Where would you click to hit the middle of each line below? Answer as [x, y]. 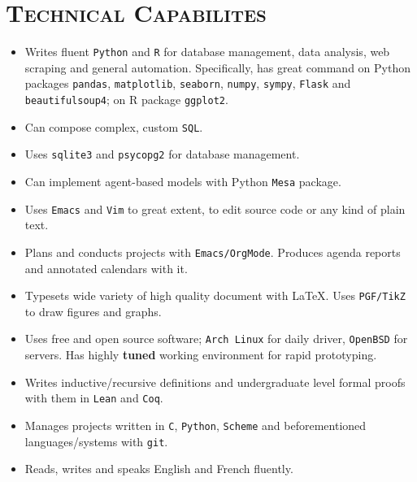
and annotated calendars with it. [106, 268]
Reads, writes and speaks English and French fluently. [159, 469]
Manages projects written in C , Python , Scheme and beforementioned [195, 425]
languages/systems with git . [96, 441]
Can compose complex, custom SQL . [114, 126]
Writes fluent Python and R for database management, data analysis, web [207, 52]
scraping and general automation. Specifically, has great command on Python [217, 67]
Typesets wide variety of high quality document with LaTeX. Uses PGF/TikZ [215, 295]
